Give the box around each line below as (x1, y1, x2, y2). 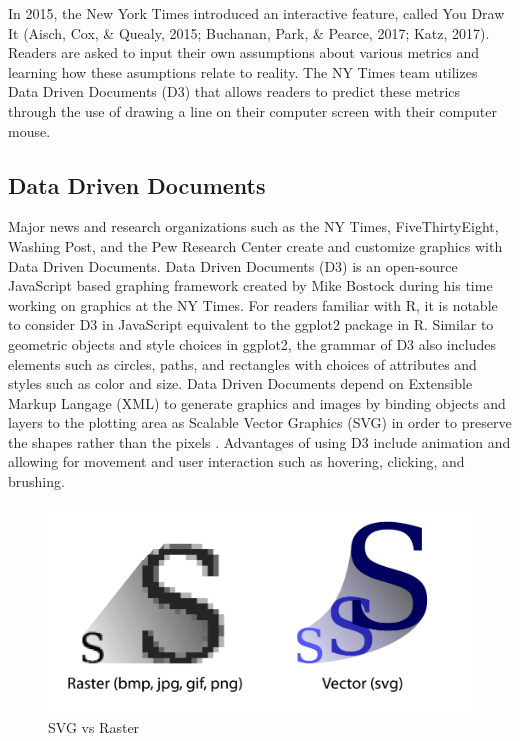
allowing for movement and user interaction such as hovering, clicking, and (8, 451, 465, 472)
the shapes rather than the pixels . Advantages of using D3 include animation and (8, 431, 511, 452)
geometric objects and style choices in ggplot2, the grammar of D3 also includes (8, 333, 496, 354)
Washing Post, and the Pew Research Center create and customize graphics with (8, 235, 503, 256)
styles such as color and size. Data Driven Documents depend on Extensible (8, 373, 473, 394)
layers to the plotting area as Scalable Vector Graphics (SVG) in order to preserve (8, 412, 512, 433)
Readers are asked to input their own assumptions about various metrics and (8, 42, 480, 63)
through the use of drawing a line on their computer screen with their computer (8, 100, 497, 121)
